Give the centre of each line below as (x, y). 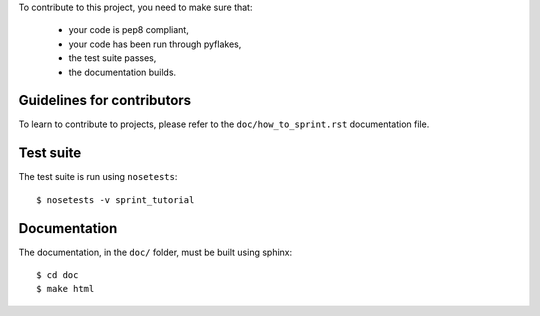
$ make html (65, 289)
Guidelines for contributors (105, 100)
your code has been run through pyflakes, (155, 44)
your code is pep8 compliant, (128, 30)
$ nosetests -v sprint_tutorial (115, 199)
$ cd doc (57, 275)
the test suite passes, (112, 58)
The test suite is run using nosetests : (98, 177)
